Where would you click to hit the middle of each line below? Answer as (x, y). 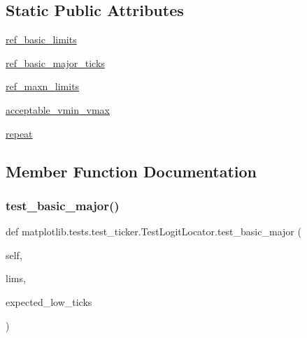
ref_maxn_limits (43, 86)
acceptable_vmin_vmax (58, 109)
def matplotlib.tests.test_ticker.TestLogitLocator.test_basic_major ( (153, 232)
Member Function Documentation (131, 171)
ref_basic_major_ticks (55, 63)
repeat (19, 133)
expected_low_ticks (49, 301)
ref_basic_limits (41, 39)
